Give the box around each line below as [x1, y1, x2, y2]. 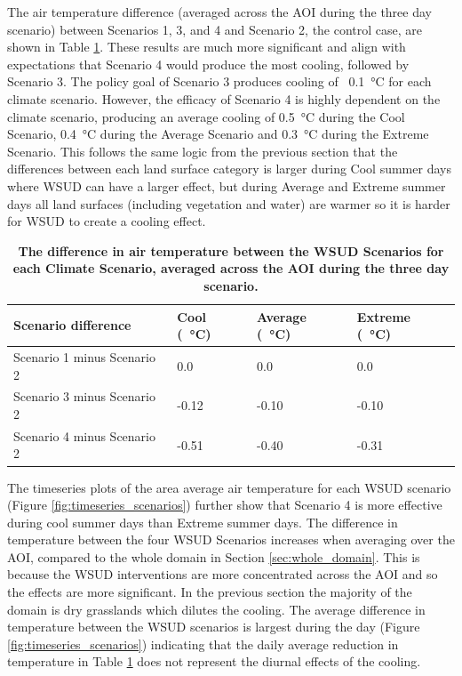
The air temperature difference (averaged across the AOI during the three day [7, 3, 432, 20]
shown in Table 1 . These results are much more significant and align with [7, 37, 406, 56]
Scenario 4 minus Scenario [13, 426, 155, 445]
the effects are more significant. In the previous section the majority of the [7, 583, 412, 601]
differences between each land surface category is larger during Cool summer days [7, 159, 451, 178]
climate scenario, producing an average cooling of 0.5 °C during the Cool [7, 107, 405, 125]
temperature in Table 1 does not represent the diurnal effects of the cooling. [7, 652, 421, 671]
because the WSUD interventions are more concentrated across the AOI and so [7, 565, 438, 583]
